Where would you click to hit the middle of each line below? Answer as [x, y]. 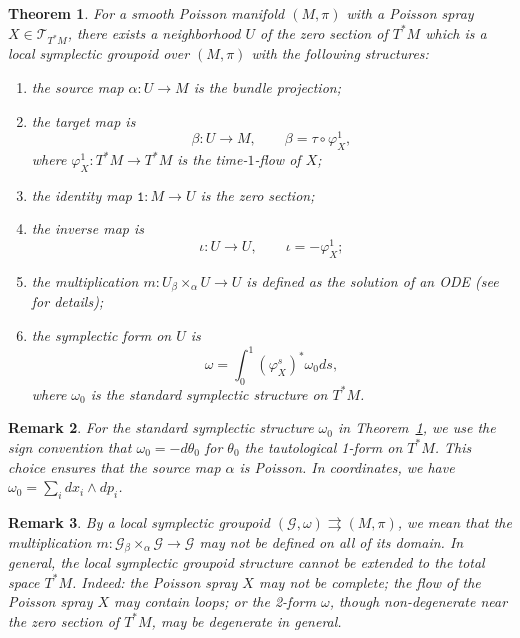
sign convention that [70, 446]
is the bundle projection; [267, 86]
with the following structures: [340, 53]
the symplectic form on [101, 334]
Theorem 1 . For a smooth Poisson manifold [146, 13]
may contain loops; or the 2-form [215, 601]
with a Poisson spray [410, 13]
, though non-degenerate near [418, 601]
